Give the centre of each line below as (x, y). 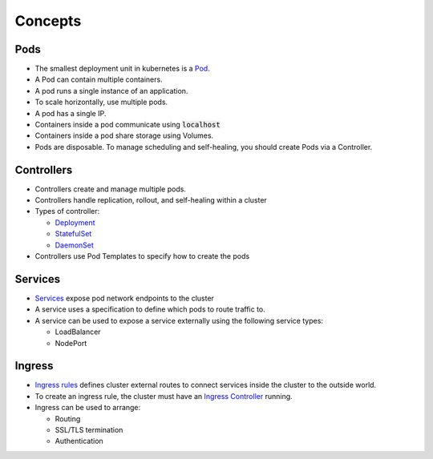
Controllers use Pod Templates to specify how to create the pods (142, 256)
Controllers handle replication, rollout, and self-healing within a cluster (151, 200)
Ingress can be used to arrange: (88, 408)
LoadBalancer (78, 332)
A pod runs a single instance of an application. (111, 91)
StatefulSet (73, 234)
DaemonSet (74, 245)
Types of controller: (67, 211)
